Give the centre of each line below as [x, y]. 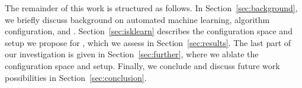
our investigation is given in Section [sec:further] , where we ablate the [132, 54]
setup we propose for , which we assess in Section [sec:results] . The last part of [148, 42]
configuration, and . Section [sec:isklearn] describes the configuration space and [149, 31]
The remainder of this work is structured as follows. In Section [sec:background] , [151, 8]
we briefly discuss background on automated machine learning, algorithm [137, 19]
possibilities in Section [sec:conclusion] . [76, 77]
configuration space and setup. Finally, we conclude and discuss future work [142, 65]
